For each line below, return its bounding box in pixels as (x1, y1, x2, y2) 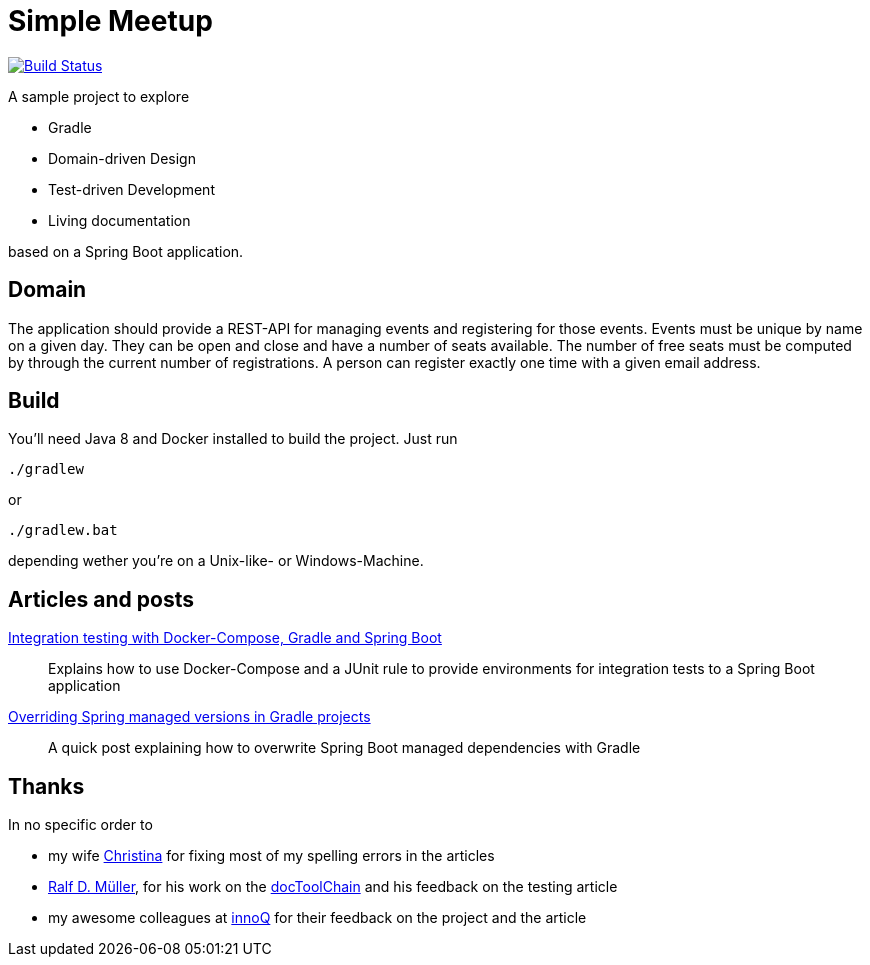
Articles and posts (8, 586, 194, 612)
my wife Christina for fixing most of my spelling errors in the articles (48, 847, 495, 865)
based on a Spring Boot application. (8, 242, 244, 260)
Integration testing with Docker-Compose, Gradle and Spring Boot (8, 629, 442, 647)
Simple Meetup (8, 4, 213, 38)
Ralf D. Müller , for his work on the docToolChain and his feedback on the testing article (48, 878, 618, 896)
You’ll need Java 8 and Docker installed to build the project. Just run (8, 430, 458, 448)
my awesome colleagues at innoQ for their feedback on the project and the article (48, 909, 587, 927)
